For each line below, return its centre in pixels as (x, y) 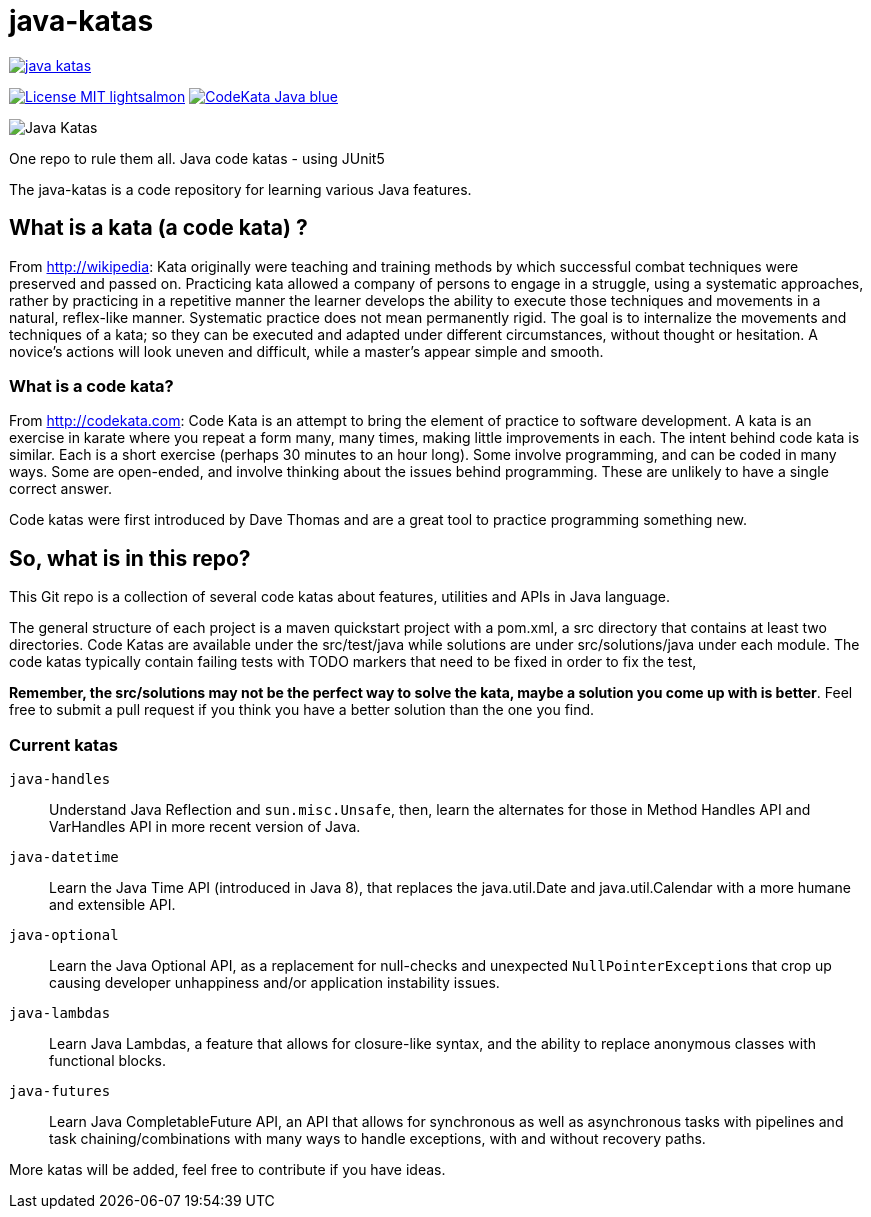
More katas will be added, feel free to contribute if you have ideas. (227, 1169)
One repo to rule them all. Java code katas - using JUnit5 (197, 158)
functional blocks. (108, 1060)
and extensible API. (112, 904)
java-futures (60, 1090)
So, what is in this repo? (130, 558)
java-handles (60, 778)
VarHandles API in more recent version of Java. (205, 826)
